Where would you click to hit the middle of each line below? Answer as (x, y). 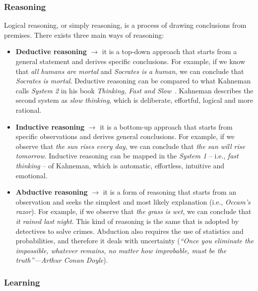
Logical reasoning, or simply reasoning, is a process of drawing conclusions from (125, 25)
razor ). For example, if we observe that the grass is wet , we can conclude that (133, 211)
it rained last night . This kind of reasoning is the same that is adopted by (127, 221)
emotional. (32, 175)
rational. (29, 109)
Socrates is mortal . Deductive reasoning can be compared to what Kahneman (133, 81)
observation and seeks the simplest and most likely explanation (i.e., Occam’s (133, 201)
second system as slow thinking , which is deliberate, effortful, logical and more (134, 100)
